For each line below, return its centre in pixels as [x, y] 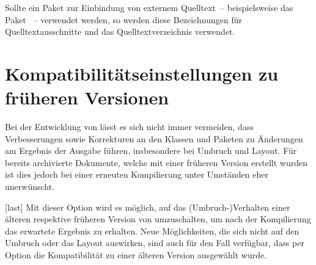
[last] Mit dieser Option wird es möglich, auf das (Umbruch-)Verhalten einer [148, 207]
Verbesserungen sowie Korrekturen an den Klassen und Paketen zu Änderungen [154, 138]
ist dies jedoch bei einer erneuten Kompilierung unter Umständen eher [137, 174]
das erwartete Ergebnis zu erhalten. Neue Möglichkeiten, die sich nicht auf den [152, 231]
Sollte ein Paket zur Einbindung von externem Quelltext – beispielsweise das [149, 7]
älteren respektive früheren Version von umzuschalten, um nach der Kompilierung [158, 219]
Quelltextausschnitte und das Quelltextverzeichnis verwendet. [120, 31]
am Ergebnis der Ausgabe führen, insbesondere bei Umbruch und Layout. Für [151, 151]
